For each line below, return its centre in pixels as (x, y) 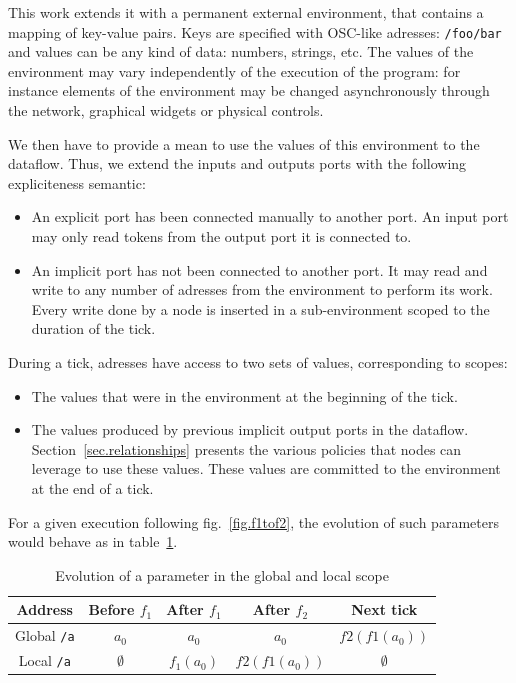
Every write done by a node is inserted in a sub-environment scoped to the (260, 308)
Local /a (44, 660)
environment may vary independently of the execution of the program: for (234, 70)
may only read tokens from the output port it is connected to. (221, 236)
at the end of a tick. (92, 487)
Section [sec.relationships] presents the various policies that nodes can (246, 448)
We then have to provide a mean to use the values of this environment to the (244, 143)
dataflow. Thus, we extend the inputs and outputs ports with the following (237, 163)
